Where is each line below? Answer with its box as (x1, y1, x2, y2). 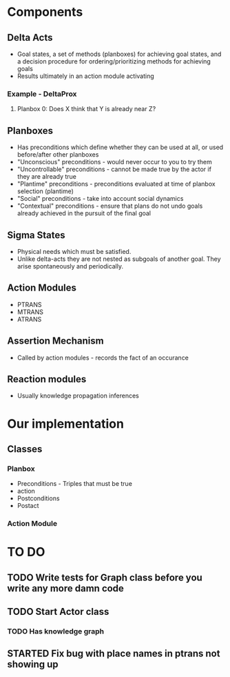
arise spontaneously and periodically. (17, 262, 124, 270)
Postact (17, 502, 39, 510)
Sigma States (7, 229, 65, 241)
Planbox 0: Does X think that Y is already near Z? (17, 105, 156, 113)
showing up (7, 658, 59, 670)
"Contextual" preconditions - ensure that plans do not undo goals (17, 202, 203, 210)
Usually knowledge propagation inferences (17, 391, 139, 400)
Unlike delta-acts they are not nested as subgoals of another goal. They (17, 255, 222, 263)
